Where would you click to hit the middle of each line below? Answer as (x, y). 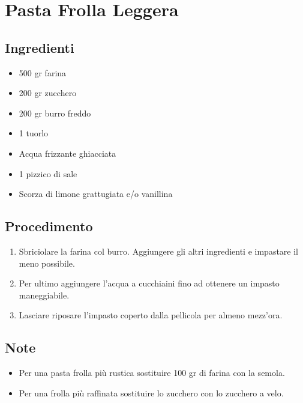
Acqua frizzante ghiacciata (67, 153)
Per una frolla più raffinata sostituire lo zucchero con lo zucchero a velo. (151, 392)
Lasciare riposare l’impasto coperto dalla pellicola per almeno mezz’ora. (151, 315)
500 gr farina (43, 72)
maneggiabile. (44, 295)
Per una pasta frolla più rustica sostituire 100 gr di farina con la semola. (152, 373)
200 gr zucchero (48, 93)
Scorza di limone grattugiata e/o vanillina (96, 194)
